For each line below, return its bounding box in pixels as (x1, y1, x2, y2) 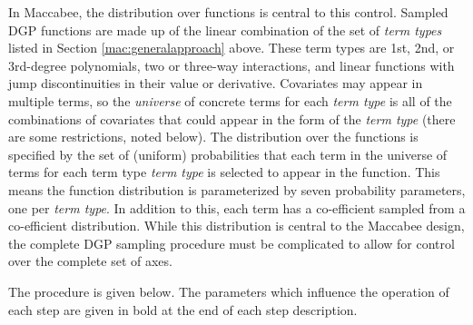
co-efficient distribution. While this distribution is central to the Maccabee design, (8, 216, 465, 235)
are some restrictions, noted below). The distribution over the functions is (8, 127, 419, 146)
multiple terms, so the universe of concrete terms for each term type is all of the (8, 91, 452, 110)
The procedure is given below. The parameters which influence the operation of (8, 281, 449, 300)
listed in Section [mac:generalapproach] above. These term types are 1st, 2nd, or (8, 38, 455, 57)
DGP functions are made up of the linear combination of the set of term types (8, 20, 442, 39)
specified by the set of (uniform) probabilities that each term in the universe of (8, 144, 448, 163)
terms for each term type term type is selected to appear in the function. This (8, 162, 440, 182)
